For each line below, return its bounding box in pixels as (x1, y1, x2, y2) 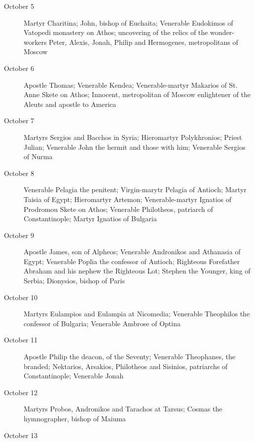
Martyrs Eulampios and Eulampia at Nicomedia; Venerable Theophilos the (24, 308, 250, 319)
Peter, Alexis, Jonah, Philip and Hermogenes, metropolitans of (49, 36, 238, 47)
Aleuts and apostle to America (24, 99, 116, 109)
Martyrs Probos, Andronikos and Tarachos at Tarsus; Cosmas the (24, 404, 222, 414)
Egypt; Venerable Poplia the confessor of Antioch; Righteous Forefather (24, 256, 240, 266)
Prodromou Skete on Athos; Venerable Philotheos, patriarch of (24, 204, 213, 214)
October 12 (4, 387, 38, 397)
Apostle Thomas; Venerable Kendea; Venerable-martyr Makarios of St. (24, 79, 238, 90)
